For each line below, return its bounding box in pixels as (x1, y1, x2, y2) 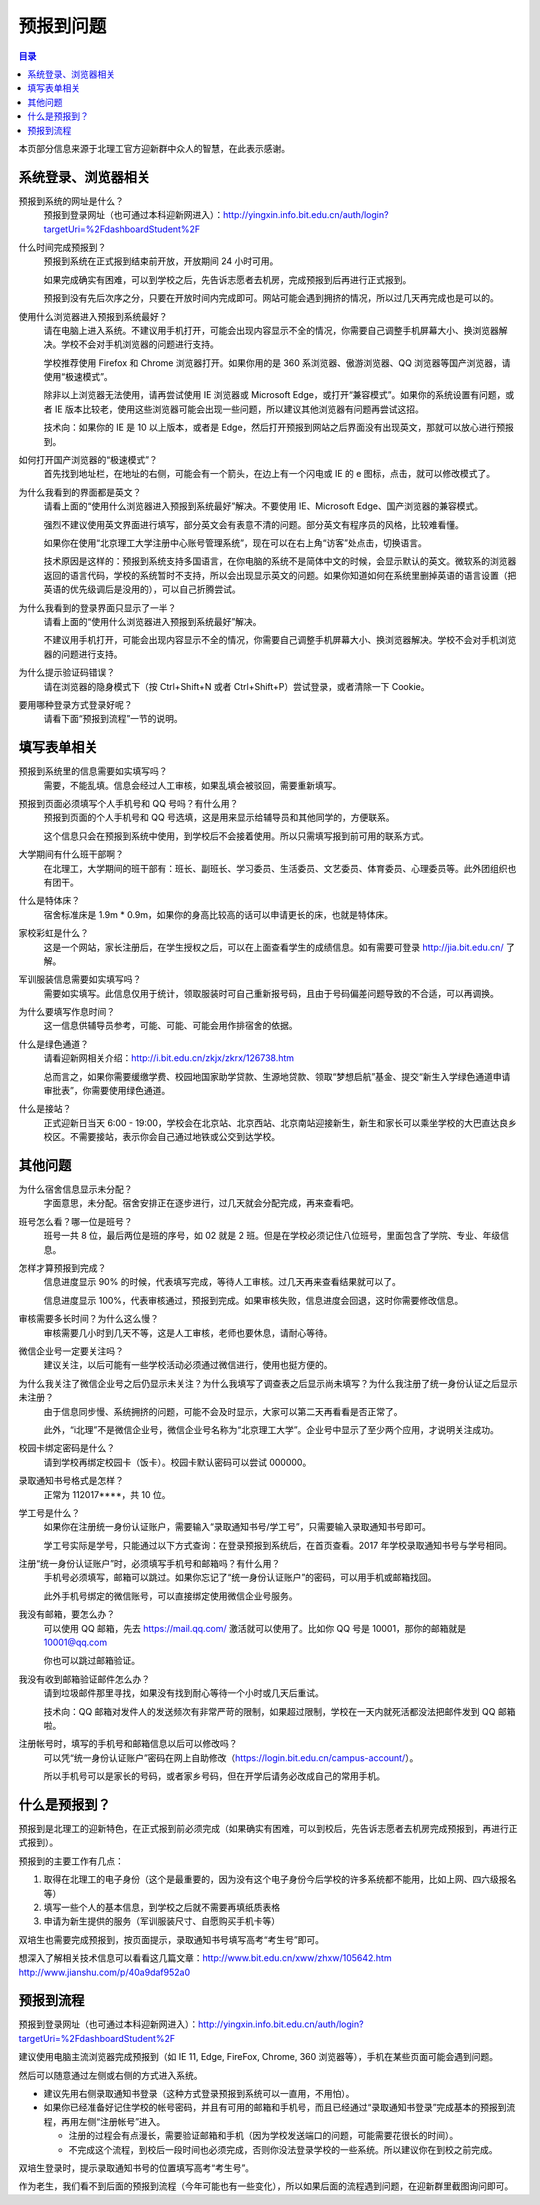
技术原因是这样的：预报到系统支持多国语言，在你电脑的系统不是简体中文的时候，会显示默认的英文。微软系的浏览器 (43, 555, 517, 567)
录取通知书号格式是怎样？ (18, 1475, 124, 1487)
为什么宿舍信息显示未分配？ (18, 1183, 133, 1195)
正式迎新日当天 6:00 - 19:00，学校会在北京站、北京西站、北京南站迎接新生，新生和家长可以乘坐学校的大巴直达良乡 (43, 1116, 517, 1129)
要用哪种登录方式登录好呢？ (18, 698, 133, 710)
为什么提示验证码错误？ (18, 666, 115, 679)
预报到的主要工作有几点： (18, 1855, 124, 1867)
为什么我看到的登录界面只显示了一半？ (18, 601, 177, 614)
